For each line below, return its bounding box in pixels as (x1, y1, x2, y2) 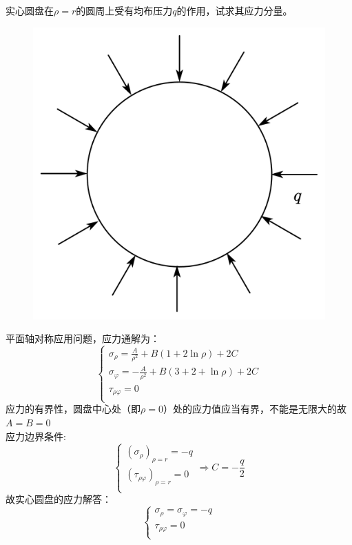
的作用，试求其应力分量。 (176, 3, 293, 17)
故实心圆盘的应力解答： (6, 492, 112, 506)
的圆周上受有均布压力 (76, 3, 173, 17)
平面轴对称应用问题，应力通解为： (6, 331, 160, 346)
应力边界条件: (6, 428, 66, 443)
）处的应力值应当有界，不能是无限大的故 (163, 402, 346, 416)
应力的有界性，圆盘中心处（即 (6, 402, 141, 416)
